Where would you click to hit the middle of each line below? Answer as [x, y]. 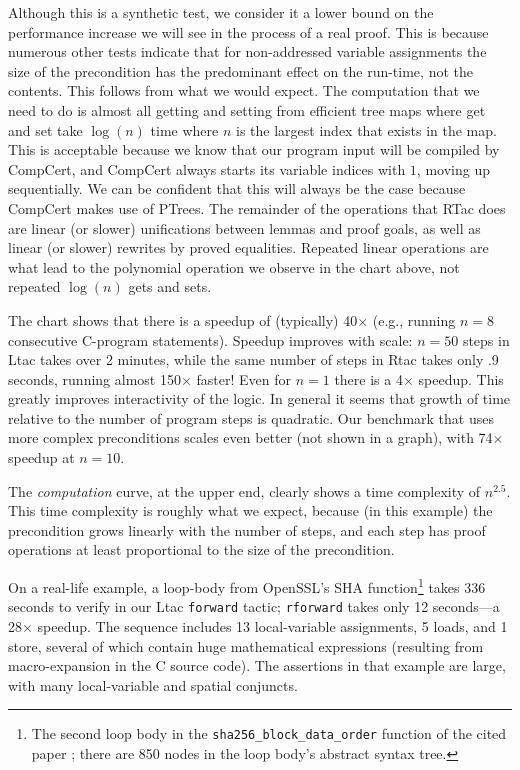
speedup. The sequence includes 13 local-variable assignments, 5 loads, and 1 [272, 625]
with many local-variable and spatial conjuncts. [153, 684]
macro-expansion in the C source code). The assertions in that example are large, [257, 665]
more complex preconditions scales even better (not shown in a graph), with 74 [250, 437]
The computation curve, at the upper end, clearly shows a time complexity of [244, 490]
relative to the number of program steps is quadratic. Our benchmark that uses [251, 417]
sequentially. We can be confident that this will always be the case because [237, 188]
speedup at [41, 457]
